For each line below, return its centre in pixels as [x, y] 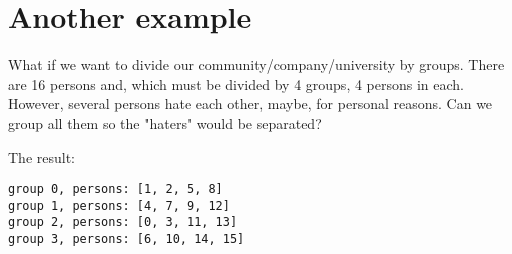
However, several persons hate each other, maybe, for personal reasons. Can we [250, 103]
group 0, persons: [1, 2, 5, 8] [115, 189]
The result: [42, 156]
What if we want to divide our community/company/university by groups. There [256, 64]
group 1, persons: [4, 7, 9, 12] [119, 205]
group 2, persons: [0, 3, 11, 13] [123, 222]
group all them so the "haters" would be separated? [165, 122]
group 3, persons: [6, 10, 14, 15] [126, 239]
